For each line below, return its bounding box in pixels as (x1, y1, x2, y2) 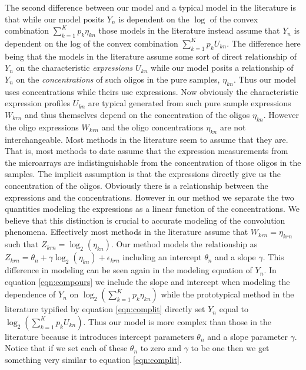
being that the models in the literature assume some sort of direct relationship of (5, 50, 297, 62)
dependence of (5, 288, 56, 300)
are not (219, 120, 246, 133)
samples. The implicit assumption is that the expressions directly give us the (5, 168, 281, 180)
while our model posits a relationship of (151, 61, 294, 74)
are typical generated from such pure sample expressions (88, 97, 291, 109)
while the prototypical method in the (161, 288, 294, 300)
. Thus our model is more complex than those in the (83, 315, 272, 328)
